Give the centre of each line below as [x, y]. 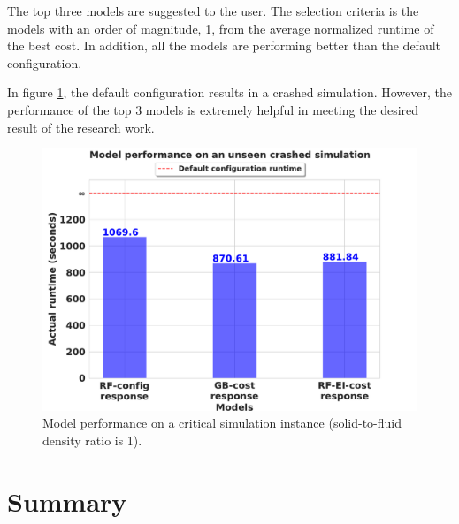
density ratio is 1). [92, 440]
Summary [67, 501]
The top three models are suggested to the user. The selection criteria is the [213, 11]
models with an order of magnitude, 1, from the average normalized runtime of [221, 28]
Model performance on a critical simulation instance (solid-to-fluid [222, 423]
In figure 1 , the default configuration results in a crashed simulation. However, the [229, 92]
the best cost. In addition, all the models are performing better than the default [224, 46]
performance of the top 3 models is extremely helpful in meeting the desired [213, 109]
